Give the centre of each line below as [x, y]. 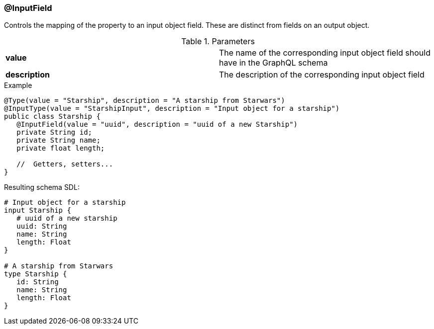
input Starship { [38, 210]
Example [18, 85]
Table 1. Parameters [218, 41]
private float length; [61, 148]
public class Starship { [52, 117]
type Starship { [36, 274]
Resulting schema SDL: [42, 187]
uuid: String [42, 226]
